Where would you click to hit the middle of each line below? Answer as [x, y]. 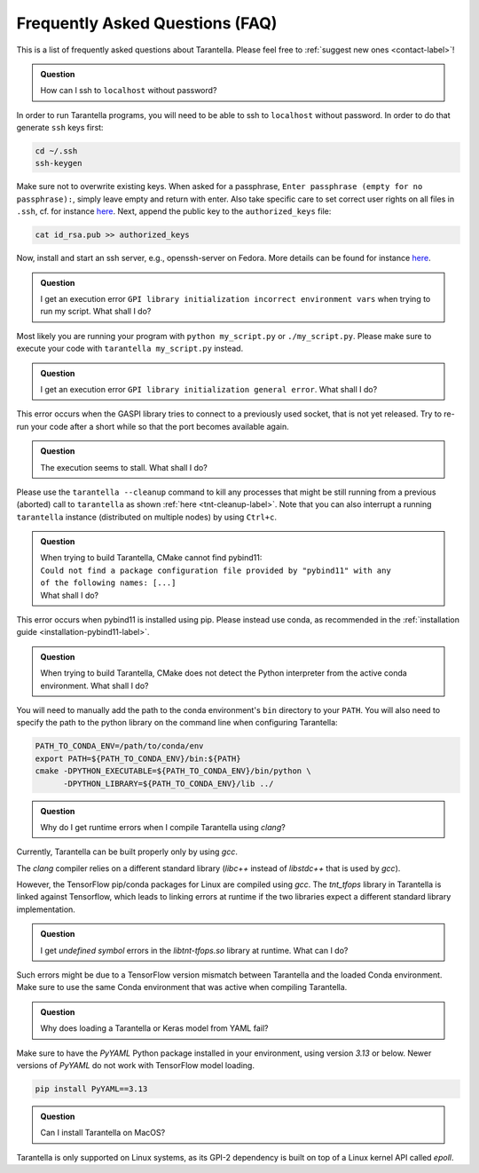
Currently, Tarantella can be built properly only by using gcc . [127, 852]
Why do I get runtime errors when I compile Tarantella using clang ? [163, 827]
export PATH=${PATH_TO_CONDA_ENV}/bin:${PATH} [138, 758]
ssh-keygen [59, 163]
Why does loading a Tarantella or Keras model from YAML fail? [154, 1028]
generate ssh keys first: [60, 128]
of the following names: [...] [108, 583]
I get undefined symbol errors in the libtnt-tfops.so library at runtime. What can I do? [194, 950]
